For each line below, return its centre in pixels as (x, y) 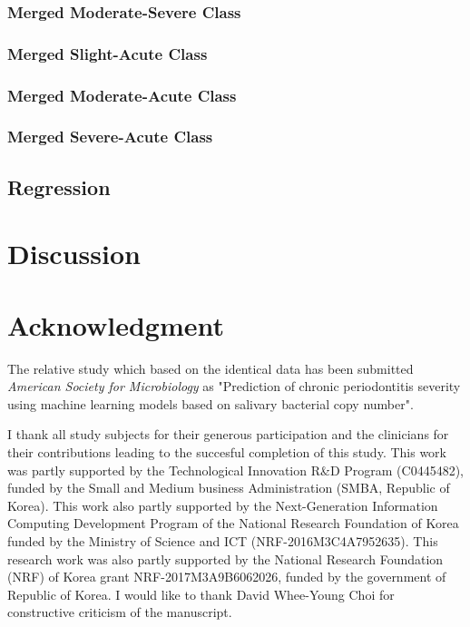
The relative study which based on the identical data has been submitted (211, 368)
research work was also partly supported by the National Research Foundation (225, 558)
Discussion (74, 254)
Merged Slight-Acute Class (108, 53)
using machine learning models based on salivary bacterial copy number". (211, 403)
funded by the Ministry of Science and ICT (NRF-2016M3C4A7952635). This (223, 541)
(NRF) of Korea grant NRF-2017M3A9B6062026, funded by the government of (227, 577)
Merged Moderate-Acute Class (122, 95)
